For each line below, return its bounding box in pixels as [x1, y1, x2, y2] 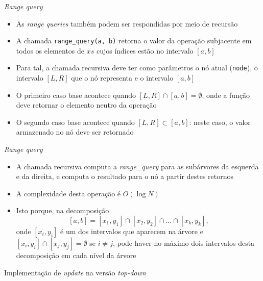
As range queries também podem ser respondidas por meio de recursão [16, 18, 238, 29]
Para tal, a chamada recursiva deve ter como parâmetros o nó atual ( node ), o [16, 62, 258, 73]
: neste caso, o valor [189, 116, 251, 127]
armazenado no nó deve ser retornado [16, 126, 134, 137]
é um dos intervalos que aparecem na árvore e [60, 226, 203, 237]
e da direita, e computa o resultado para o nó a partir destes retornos [16, 171, 234, 182]
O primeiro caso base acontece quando [16, 89, 136, 100]
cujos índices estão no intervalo [96, 45, 194, 56]
